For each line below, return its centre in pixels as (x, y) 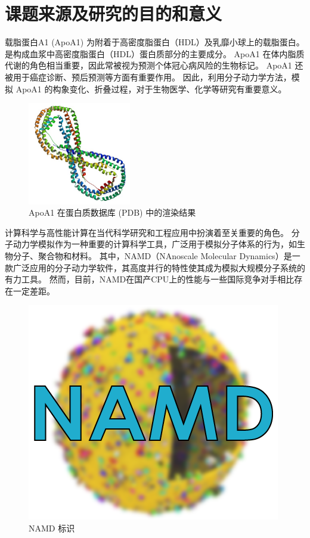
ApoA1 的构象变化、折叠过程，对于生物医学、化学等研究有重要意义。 (151, 88)
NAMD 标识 (52, 528)
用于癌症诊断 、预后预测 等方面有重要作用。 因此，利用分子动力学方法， (152, 77)
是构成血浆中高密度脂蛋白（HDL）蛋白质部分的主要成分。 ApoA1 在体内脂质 (155, 53)
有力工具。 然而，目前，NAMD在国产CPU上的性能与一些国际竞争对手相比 (150, 279)
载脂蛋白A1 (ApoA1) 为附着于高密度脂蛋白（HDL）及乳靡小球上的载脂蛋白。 (155, 42)
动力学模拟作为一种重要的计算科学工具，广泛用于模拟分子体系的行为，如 (155, 244)
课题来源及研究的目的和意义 (114, 13)
